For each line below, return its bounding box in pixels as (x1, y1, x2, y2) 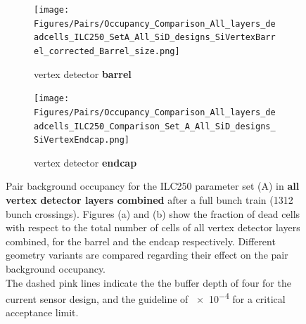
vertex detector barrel (34, 66, 132, 81)
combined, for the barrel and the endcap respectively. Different (6, 233, 276, 248)
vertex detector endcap (34, 155, 137, 169)
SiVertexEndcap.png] (34, 135, 130, 145)
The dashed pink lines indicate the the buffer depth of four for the (6, 275, 291, 290)
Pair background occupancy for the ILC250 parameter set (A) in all (6, 179, 300, 193)
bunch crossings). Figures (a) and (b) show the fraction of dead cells (6, 206, 300, 221)
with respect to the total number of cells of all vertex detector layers (6, 220, 300, 235)
